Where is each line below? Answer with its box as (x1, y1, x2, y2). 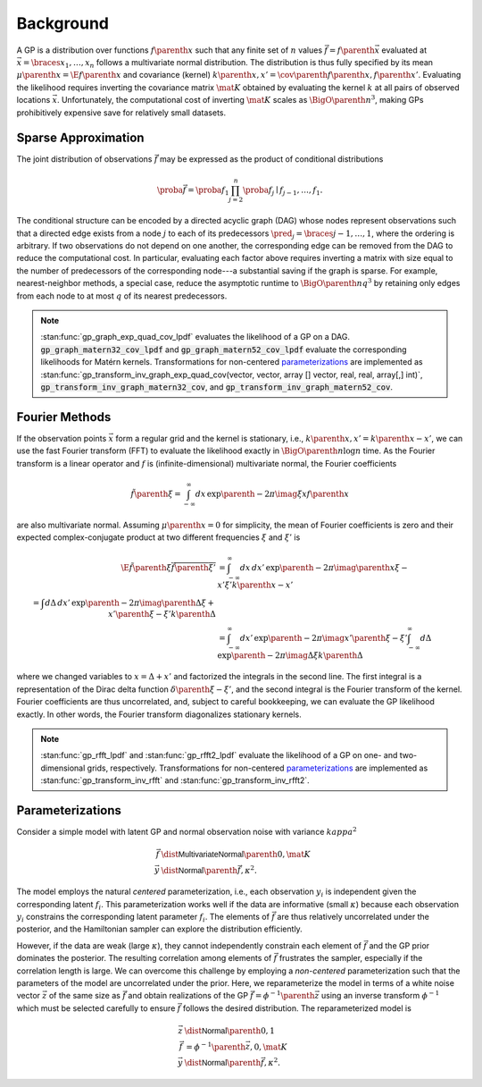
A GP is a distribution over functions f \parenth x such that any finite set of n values (16, 45, 323, 55)
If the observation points (16, 433, 107, 443)
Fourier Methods (16, 409, 112, 425)
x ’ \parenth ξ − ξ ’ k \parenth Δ (107, 609, 216, 619)
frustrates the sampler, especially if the (278, 953, 423, 964)
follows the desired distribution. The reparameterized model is (182, 1002, 412, 1014)
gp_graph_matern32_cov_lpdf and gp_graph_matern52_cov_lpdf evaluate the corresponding (40, 344, 407, 355)
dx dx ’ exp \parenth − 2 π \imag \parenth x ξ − (239, 563, 408, 573)
